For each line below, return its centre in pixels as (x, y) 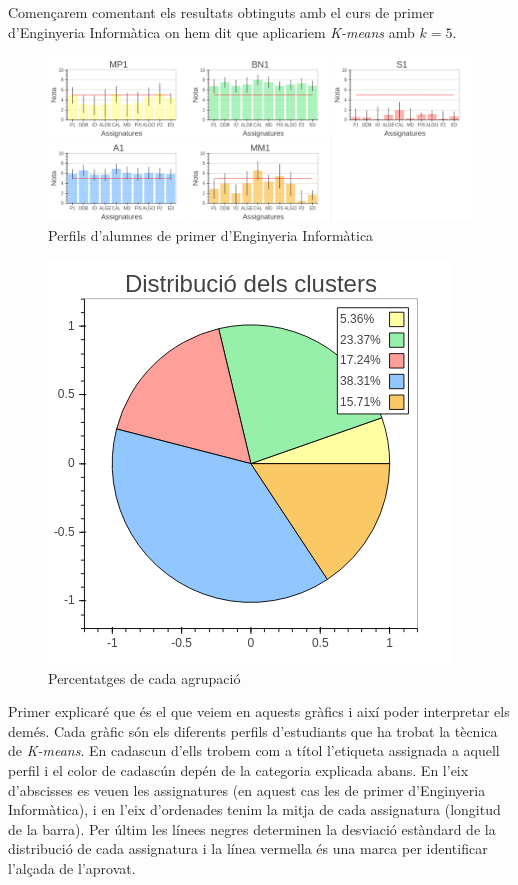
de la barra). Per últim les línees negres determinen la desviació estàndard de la (252, 828)
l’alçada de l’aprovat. (72, 867)
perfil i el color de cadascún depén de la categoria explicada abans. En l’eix (238, 769)
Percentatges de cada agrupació (144, 677)
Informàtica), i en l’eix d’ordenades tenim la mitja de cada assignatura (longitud (254, 809)
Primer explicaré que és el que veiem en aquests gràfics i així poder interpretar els (259, 711)
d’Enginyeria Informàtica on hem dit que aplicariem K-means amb (211, 31)
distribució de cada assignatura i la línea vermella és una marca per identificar (248, 848)
